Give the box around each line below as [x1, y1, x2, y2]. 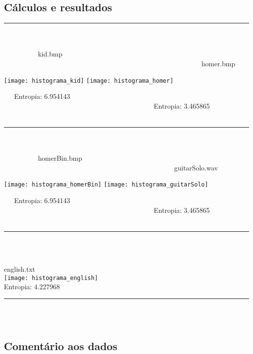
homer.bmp [201, 58, 235, 68]
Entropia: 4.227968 [4, 281, 60, 292]
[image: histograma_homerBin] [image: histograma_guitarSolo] [4, 181, 208, 188]
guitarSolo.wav [174, 162, 218, 172]
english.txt [4, 264, 36, 274]
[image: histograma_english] [4, 274, 98, 281]
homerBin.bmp [37, 153, 82, 163]
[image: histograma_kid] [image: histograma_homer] [4, 77, 174, 84]
